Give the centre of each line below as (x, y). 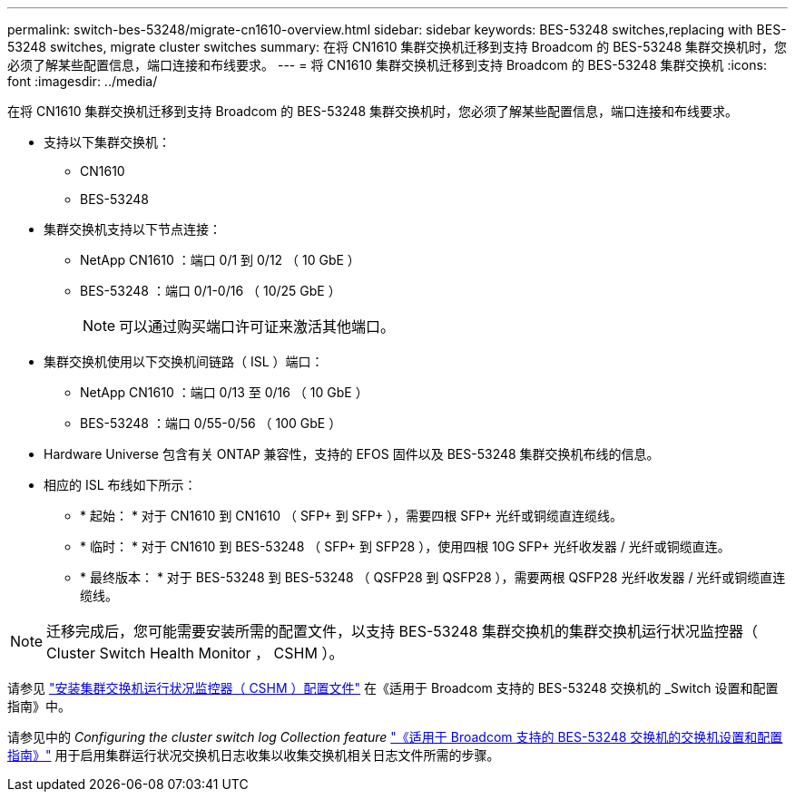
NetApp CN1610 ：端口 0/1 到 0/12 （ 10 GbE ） (220, 260)
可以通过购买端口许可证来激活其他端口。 (257, 326)
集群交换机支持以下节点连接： (132, 229)
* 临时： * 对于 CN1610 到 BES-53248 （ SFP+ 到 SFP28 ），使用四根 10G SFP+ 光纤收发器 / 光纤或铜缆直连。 (405, 546)
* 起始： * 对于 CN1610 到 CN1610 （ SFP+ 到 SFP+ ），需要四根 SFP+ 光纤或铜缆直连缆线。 (352, 516)
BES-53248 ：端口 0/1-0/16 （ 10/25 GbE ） (211, 291)
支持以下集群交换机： (107, 142)
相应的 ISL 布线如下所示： (120, 485)
